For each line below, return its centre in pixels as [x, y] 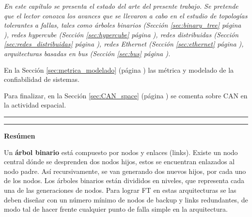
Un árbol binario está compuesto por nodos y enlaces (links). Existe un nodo [121, 152]
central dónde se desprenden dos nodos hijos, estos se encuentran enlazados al [119, 162]
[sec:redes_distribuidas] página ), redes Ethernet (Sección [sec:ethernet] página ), [124, 44]
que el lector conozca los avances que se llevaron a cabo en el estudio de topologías [126, 15]
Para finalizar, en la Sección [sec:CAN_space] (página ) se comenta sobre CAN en [126, 95]
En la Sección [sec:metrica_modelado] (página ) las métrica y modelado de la [119, 70]
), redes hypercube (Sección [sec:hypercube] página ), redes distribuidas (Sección [121, 34]
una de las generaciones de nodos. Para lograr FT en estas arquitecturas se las [120, 190]
